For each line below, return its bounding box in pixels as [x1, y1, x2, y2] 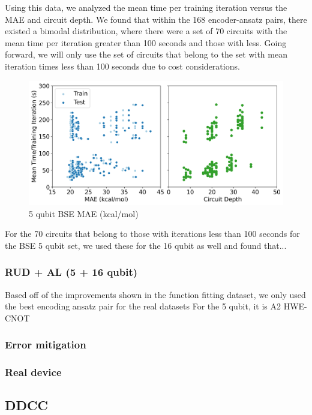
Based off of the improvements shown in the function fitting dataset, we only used [5, 288, 306, 300]
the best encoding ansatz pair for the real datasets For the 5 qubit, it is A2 [5, 300, 281, 312]
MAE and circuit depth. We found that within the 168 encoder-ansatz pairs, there [5, 13, 307, 25]
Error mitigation [5, 337, 86, 352]
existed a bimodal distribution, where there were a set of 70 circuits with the [5, 25, 287, 37]
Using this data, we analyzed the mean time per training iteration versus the [5, 1, 287, 13]
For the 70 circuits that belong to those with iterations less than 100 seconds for [5, 227, 300, 240]
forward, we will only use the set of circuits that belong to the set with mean [5, 48, 287, 61]
